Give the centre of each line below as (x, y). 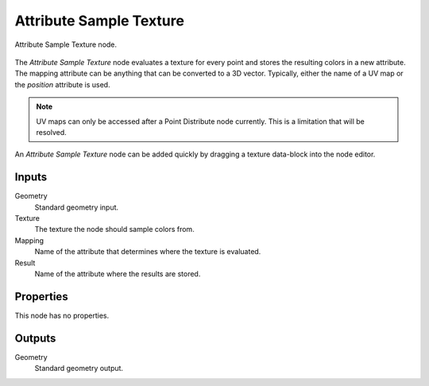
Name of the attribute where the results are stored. (118, 273)
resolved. (51, 132)
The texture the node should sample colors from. (114, 230)
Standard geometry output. (79, 369)
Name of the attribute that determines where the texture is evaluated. (148, 252)
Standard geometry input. (77, 207)
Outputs (35, 338)
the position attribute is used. (62, 84)
